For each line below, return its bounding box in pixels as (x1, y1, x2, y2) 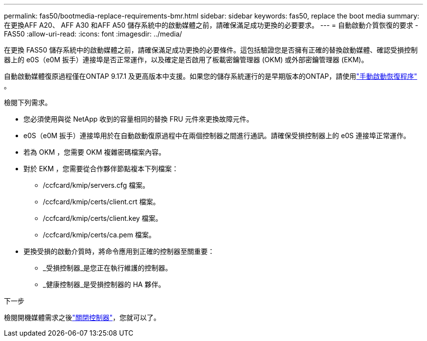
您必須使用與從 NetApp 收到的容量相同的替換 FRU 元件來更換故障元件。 (23, 115, 253, 123)
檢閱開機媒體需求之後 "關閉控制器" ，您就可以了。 (4, 313, 161, 322)
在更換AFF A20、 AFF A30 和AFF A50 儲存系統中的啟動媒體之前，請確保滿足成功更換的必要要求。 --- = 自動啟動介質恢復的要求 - (4, 21, 418, 29)
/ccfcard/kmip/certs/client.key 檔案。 (43, 214, 162, 222)
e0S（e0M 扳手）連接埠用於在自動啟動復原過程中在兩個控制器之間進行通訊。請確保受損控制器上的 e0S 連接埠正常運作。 (23, 131, 410, 140)
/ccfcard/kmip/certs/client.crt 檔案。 (43, 197, 160, 206)
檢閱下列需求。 (4, 98, 52, 107)
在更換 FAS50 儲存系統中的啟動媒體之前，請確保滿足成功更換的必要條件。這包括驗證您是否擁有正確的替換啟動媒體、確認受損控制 (4, 46, 418, 54)
